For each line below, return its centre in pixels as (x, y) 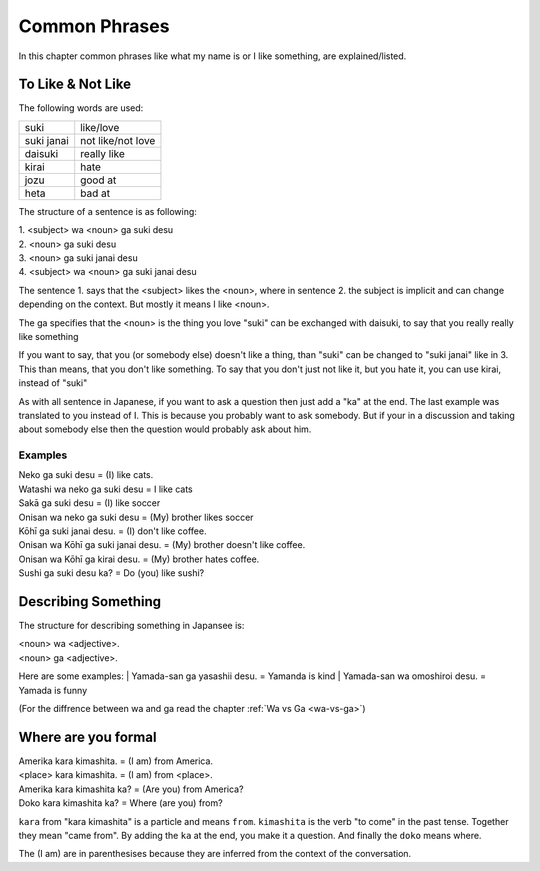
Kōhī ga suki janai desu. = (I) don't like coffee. (112, 531)
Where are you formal (87, 736)
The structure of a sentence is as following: (107, 211)
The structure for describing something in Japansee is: (131, 626)
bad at (95, 193)
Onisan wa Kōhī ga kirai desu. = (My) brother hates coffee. (139, 559)
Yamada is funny (53, 690)
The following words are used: (81, 108)
